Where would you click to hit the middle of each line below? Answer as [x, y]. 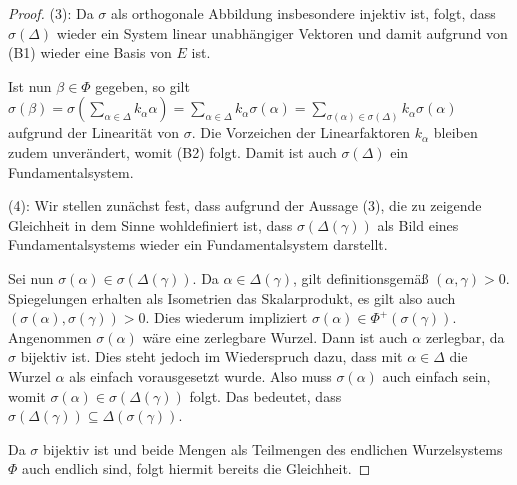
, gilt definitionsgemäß [360, 277]
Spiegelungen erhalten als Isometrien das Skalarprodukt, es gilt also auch [232, 297]
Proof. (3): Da [51, 13]
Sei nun [31, 277]
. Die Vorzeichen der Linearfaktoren [301, 132]
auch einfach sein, [436, 375]
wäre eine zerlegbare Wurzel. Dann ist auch [275, 336]
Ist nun [30, 85]
